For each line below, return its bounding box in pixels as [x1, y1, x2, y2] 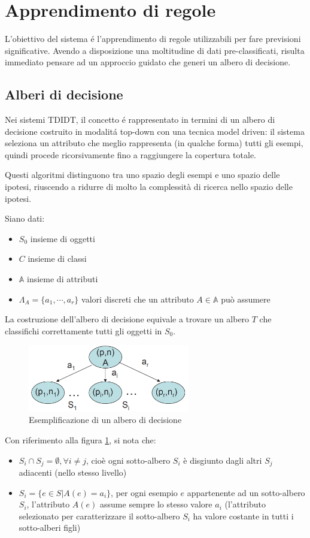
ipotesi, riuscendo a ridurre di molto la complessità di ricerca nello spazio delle [5, 180, 293, 193]
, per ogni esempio [111, 486, 178, 498]
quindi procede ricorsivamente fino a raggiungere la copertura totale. [5, 148, 256, 161]
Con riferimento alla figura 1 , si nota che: [5, 434, 156, 446]
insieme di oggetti [30, 232, 95, 244]
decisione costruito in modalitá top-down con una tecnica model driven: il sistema [5, 125, 305, 137]
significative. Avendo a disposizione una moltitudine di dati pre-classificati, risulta [5, 44, 305, 56]
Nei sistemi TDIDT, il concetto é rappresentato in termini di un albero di [5, 113, 275, 126]
